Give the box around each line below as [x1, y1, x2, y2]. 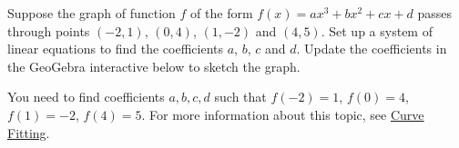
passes [417, 4, 453, 22]
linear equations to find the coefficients [7, 39, 224, 58]
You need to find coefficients [7, 87, 165, 106]
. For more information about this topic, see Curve [141, 104, 424, 123]
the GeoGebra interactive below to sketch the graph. [7, 56, 301, 75]
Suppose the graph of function [7, 4, 176, 22]
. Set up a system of [321, 21, 433, 40]
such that [214, 87, 267, 106]
